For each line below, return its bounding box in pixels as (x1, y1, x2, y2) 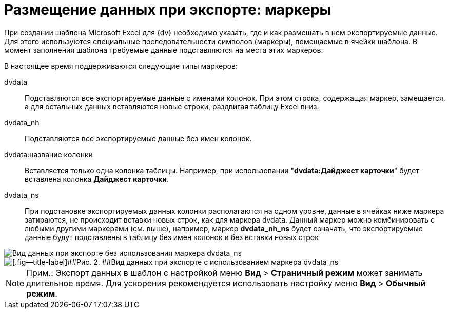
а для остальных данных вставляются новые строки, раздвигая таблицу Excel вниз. (25, 102, 319, 111)
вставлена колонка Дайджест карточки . (25, 174, 169, 183)
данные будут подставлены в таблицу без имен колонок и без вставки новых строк (25, 232, 319, 242)
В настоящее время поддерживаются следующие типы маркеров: (4, 61, 238, 70)
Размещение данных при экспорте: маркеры (4, 1, 331, 19)
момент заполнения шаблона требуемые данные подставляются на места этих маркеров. (4, 45, 323, 54)
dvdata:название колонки (4, 150, 93, 159)
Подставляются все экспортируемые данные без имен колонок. (25, 134, 252, 143)
